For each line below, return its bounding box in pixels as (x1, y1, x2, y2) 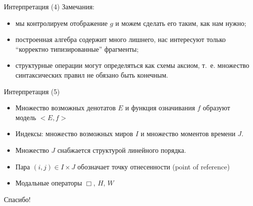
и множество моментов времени (140, 128, 235, 139)
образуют (203, 103, 231, 113)
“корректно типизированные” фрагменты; (15, 43, 139, 54)
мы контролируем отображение (15, 18, 108, 28)
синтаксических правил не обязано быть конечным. (15, 69, 169, 80)
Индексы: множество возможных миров (15, 128, 133, 139)
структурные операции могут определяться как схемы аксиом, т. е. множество (15, 60, 250, 70)
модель (15, 112, 36, 122)
